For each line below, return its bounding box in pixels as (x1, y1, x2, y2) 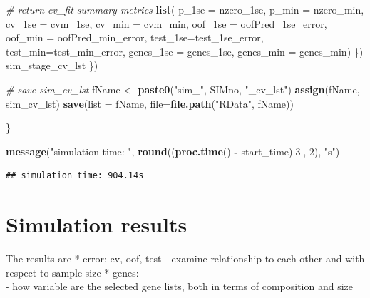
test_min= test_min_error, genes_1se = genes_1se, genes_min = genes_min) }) (6, 43, 364, 58)
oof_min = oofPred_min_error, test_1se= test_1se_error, (6, 30, 264, 45)
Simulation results (6, 210, 187, 239)
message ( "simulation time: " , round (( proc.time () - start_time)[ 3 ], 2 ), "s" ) (6, 143, 340, 158)
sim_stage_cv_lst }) (6, 58, 98, 73)
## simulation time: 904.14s (6, 170, 144, 181)
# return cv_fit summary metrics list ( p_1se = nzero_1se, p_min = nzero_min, (6, 2, 364, 16)
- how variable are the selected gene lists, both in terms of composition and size (6, 279, 354, 294)
